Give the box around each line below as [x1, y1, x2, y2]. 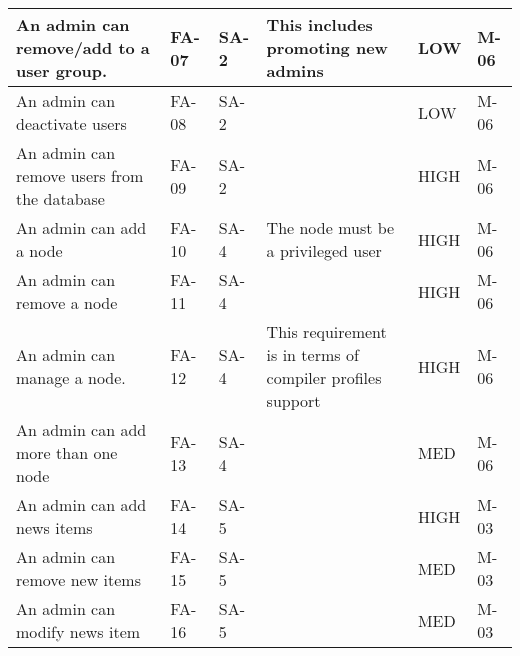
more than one [16, 441, 118, 464]
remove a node [16, 291, 118, 314]
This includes [266, 13, 373, 36]
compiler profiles [266, 366, 382, 389]
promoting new [266, 36, 388, 59]
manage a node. [16, 366, 126, 389]
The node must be [266, 216, 395, 239]
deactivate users [16, 112, 127, 135]
